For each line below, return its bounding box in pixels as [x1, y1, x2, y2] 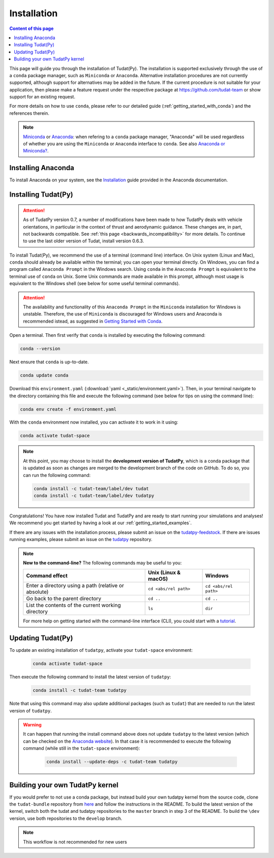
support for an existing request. [9, 94, 76, 100]
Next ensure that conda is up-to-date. [9, 359, 89, 365]
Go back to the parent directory [26, 595, 101, 602]
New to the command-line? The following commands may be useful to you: [23, 559, 182, 566]
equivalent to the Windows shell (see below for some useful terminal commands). [9, 280, 180, 287]
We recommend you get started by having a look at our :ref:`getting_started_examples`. [9, 520, 192, 526]
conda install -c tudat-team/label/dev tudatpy [33, 493, 154, 498]
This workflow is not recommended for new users [23, 839, 127, 845]
